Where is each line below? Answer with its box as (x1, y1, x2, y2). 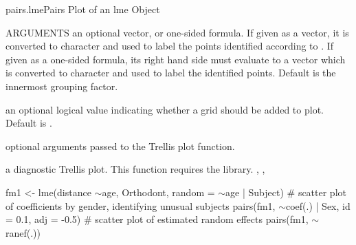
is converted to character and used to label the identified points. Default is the (5, 65, 336, 80)
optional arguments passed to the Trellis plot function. (5, 138, 235, 153)
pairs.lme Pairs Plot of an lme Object (5, 2, 160, 16)
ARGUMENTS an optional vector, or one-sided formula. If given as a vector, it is (5, 25, 349, 39)
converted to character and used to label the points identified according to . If (5, 39, 334, 53)
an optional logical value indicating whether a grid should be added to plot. (5, 102, 324, 116)
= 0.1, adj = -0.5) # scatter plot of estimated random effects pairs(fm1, (5, 212, 309, 226)
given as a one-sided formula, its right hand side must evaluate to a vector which (5, 52, 346, 66)
